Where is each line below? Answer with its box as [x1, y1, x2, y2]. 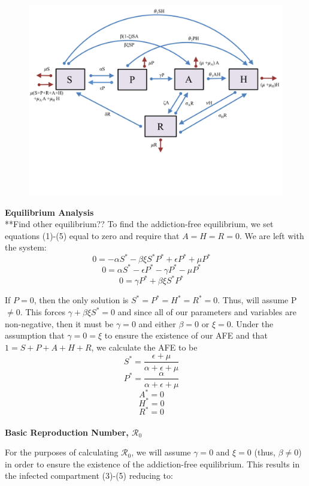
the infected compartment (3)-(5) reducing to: [5, 469, 173, 482]
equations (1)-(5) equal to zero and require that [5, 229, 180, 242]
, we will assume [131, 446, 191, 458]
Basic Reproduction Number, [5, 425, 129, 438]
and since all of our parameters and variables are [117, 306, 296, 318]
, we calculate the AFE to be [91, 340, 198, 353]
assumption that [5, 329, 65, 342]
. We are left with [239, 229, 304, 242]
